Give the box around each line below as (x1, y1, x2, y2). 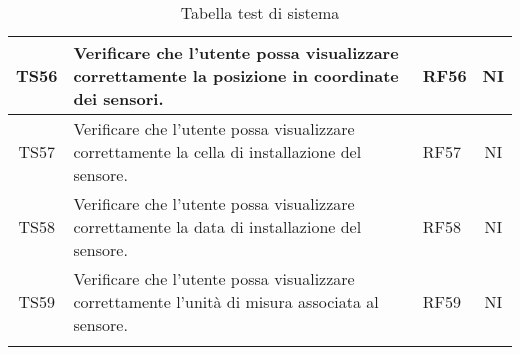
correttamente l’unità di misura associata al (73, 290, 379, 313)
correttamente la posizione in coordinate (73, 64, 399, 87)
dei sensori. (73, 87, 164, 110)
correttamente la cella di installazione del (73, 140, 362, 163)
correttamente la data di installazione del (73, 215, 362, 238)
